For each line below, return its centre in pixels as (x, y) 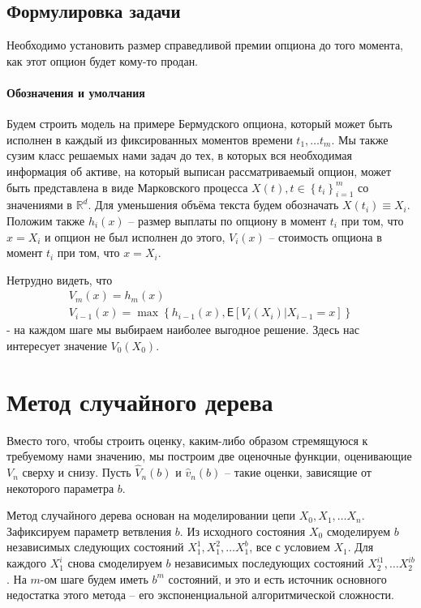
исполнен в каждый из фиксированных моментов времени (150, 139)
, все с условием (290, 547)
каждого (26, 563)
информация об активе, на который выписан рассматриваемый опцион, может (199, 171)
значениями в (39, 205)
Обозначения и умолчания (76, 92)
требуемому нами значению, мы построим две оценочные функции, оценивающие (209, 456)
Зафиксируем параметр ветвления (89, 531)
